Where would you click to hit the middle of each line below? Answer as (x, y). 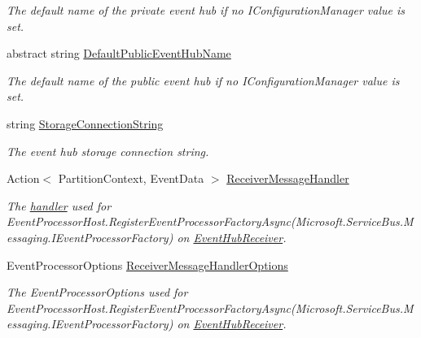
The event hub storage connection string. (108, 151)
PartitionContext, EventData (131, 178)
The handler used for (59, 205)
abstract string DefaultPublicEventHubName (119, 53)
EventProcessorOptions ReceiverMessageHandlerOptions (147, 264)
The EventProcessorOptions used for (97, 292)
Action (23, 178)
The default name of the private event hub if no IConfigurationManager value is (206, 10)
